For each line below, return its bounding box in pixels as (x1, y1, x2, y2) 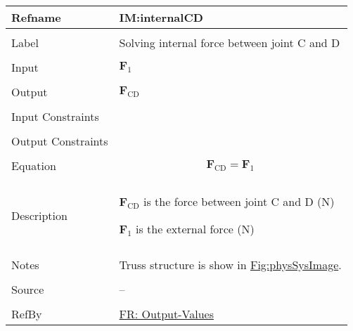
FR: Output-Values (119, 306, 214, 322)
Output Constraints (11, 133, 108, 149)
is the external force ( (136, 221, 242, 237)
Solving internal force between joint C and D (119, 34, 340, 51)
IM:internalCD (119, 9, 203, 25)
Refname (11, 9, 61, 25)
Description (11, 207, 68, 223)
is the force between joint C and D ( (143, 193, 322, 209)
